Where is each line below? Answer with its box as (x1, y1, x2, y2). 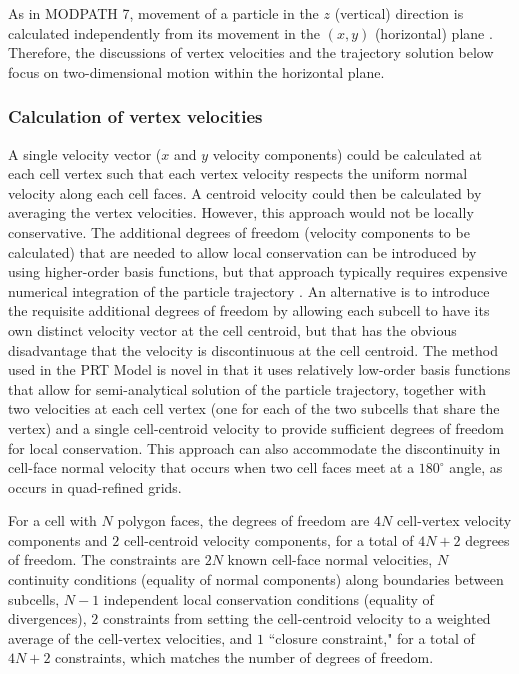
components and (8, 529, 108, 550)
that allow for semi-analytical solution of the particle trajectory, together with (8, 378, 486, 399)
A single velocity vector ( (8, 143, 162, 164)
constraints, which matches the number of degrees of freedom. (55, 647, 434, 668)
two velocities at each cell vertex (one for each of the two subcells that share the (8, 398, 500, 419)
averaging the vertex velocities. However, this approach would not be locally (8, 202, 474, 223)
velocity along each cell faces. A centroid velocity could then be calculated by (8, 182, 482, 203)
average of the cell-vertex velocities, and (8, 627, 253, 648)
